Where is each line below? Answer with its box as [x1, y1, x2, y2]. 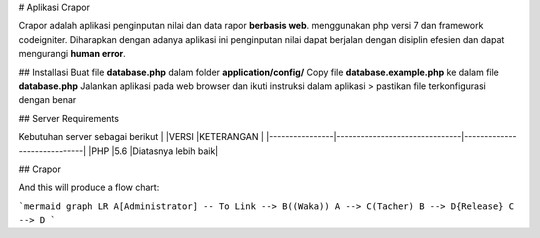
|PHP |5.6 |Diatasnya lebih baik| [88, 145, 219, 157]
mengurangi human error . [18, 48, 127, 60]
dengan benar [18, 94, 77, 106]
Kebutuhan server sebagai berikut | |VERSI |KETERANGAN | [18, 131, 265, 143]
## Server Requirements [18, 112, 120, 124]
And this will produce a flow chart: [18, 181, 160, 194]
